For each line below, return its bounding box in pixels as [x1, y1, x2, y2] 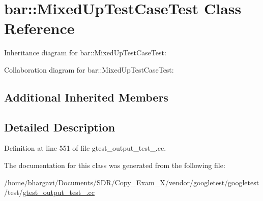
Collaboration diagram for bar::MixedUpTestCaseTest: [4, 64, 174, 75]
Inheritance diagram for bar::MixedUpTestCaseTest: [4, 47, 166, 58]
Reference [4, 18, 75, 39]
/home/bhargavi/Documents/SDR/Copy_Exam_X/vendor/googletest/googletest [4, 177, 259, 187]
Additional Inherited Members [4, 89, 168, 105]
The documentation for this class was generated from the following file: [4, 160, 225, 171]
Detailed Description [4, 119, 115, 135]
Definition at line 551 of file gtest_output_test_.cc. [4, 143, 166, 153]
